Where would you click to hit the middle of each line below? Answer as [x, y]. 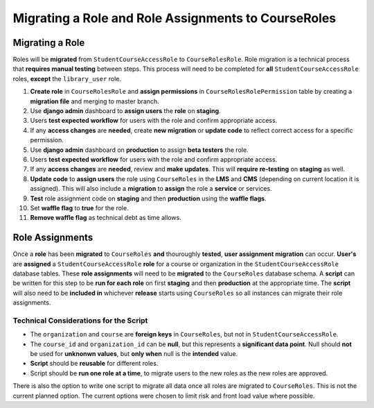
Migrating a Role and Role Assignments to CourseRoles [175, 18]
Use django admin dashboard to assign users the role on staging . [125, 111]
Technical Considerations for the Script [80, 321]
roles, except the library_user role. [67, 78]
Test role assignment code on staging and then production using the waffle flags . [148, 198]
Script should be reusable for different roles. [94, 364]
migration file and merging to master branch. [95, 101]
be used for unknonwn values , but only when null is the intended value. [134, 354]
